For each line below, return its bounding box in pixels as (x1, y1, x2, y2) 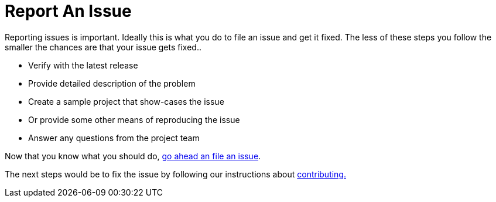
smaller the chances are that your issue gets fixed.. (5, 42, 201, 52)
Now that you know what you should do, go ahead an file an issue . (5, 150, 261, 161)
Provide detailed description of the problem (28, 78, 196, 88)
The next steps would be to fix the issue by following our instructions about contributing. (5, 169, 346, 179)
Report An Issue (5, 1, 132, 21)
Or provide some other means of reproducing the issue (28, 114, 240, 125)
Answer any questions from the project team (28, 132, 200, 143)
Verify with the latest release (28, 60, 138, 70)
